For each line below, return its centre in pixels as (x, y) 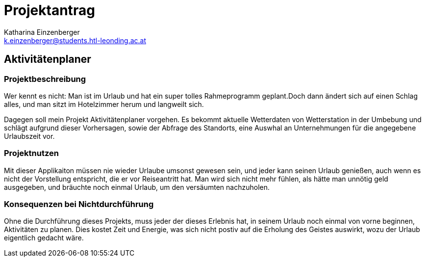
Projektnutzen (31, 153)
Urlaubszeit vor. (29, 136)
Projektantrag (50, 10)
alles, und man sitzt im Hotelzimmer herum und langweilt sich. (104, 104)
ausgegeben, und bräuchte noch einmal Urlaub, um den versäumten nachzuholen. (137, 187)
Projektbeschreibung (45, 79)
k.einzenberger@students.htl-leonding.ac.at (75, 40)
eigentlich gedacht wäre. (44, 238)
